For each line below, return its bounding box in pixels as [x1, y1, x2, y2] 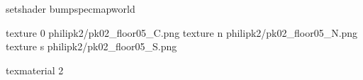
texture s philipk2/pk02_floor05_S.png [6, 39, 177, 54]
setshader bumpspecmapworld [6, 1, 135, 16]
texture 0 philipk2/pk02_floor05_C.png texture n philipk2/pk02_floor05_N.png [6, 25, 358, 40]
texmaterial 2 [6, 62, 64, 77]
